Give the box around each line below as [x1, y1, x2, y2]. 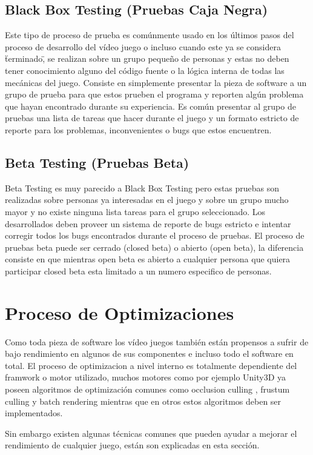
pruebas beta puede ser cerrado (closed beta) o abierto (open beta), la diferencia [5, 241, 304, 253]
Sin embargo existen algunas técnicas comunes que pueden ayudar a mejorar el [5, 427, 297, 439]
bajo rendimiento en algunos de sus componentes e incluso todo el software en [5, 347, 294, 360]
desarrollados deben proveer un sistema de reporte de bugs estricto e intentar [5, 217, 291, 230]
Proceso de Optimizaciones [5, 300, 234, 325]
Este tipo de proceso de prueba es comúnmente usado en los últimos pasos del [5, 28, 294, 41]
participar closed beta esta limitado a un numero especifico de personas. [5, 264, 272, 277]
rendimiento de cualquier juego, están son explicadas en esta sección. [5, 439, 260, 451]
